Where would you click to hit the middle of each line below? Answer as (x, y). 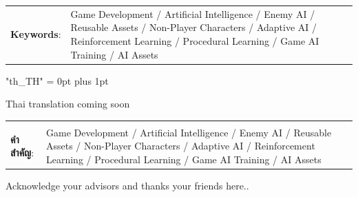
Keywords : (36, 34)
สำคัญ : (22, 153)
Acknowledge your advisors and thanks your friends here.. (127, 186)
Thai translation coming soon (68, 104)
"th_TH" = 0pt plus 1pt (57, 80)
